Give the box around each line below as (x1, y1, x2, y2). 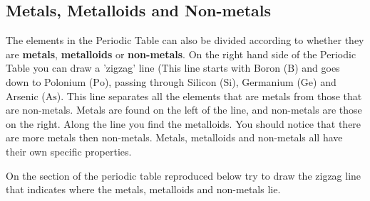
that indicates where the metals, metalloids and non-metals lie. (6, 182, 281, 197)
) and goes (294, 60, 340, 75)
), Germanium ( (232, 74, 301, 89)
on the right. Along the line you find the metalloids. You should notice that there (6, 116, 361, 131)
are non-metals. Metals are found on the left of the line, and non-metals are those (6, 102, 362, 117)
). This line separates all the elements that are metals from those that (56, 88, 362, 103)
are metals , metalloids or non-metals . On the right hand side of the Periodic (6, 46, 356, 61)
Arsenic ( (6, 88, 46, 103)
